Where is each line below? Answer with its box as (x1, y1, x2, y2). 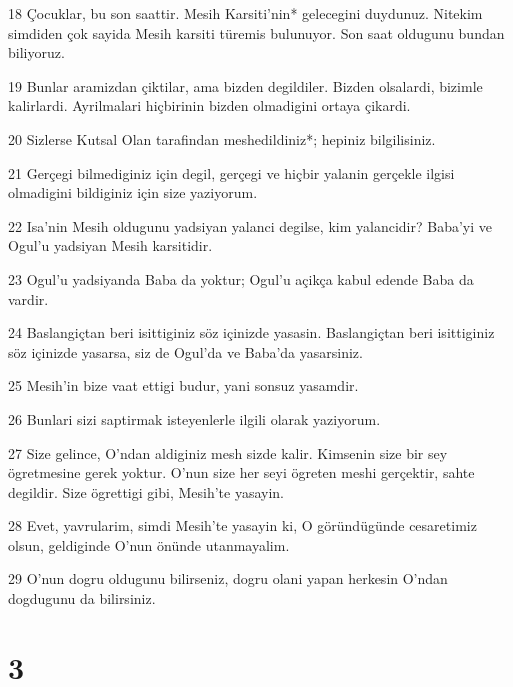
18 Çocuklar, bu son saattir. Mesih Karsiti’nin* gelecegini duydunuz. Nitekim (8, 3, 483, 23)
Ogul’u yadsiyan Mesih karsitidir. (8, 235, 213, 256)
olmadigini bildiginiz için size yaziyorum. (8, 182, 258, 203)
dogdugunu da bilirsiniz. (8, 588, 156, 609)
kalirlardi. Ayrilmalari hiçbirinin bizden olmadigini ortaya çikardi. (8, 95, 411, 116)
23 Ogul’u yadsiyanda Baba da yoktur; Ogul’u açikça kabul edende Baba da (8, 268, 474, 289)
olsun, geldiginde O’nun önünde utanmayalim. (8, 534, 290, 555)
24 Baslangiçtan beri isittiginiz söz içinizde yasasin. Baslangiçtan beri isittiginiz (8, 322, 495, 343)
